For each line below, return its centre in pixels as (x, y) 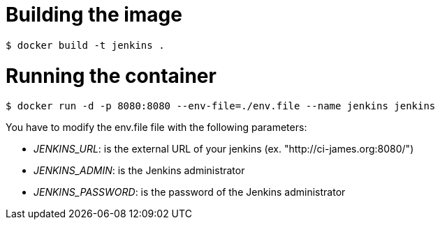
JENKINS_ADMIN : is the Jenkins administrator (139, 171)
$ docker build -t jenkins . (85, 45)
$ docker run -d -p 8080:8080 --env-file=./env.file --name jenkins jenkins (221, 106)
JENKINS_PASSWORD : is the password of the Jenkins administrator (190, 192)
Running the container (111, 76)
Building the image (94, 15)
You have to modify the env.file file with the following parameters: (156, 127)
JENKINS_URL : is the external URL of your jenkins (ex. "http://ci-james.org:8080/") (224, 149)
